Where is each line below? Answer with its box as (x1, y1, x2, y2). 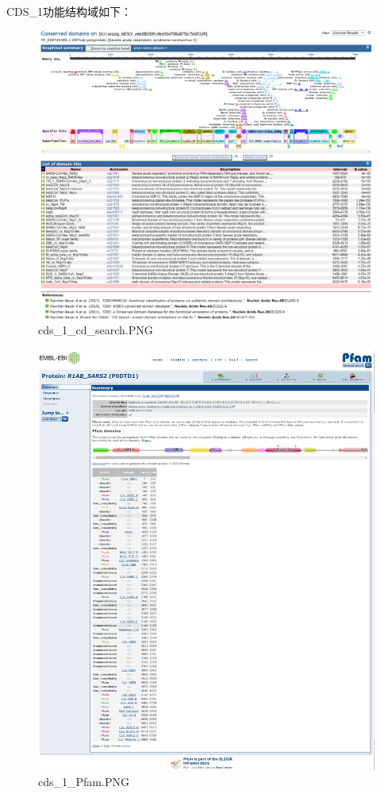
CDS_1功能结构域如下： (6, 2, 133, 19)
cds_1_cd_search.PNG (38, 321, 153, 337)
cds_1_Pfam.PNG (38, 773, 129, 789)
